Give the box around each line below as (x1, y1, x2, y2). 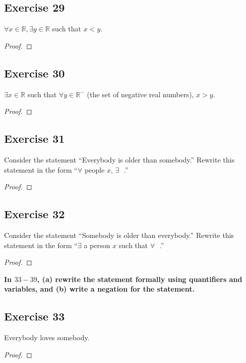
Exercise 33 (4, 308, 65, 324)
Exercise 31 (4, 131, 65, 146)
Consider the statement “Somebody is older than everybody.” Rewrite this (4, 229, 234, 240)
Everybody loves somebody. (4, 332, 90, 343)
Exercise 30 (4, 65, 65, 80)
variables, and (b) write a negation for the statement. (4, 284, 195, 294)
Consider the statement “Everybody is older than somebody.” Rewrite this (4, 154, 235, 165)
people (85, 164, 105, 175)
